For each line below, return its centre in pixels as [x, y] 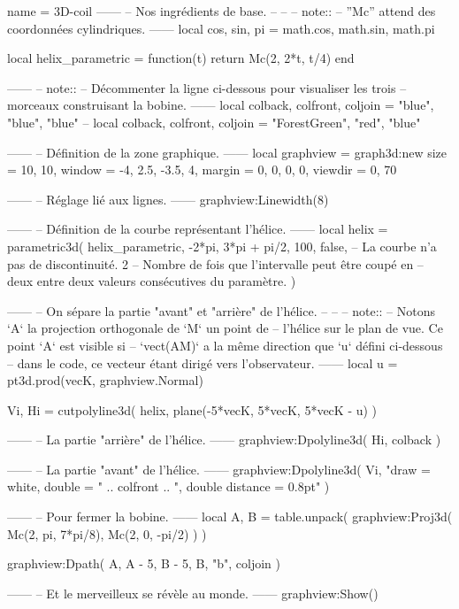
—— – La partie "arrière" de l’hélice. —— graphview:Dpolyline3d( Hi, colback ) [224, 439]
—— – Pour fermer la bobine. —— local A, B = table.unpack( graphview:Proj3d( [230, 516]
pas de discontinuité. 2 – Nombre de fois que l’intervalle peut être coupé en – [215, 263]
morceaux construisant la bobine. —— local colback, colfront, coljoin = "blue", [221, 105]
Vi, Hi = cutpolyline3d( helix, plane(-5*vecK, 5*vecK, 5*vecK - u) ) [192, 409]
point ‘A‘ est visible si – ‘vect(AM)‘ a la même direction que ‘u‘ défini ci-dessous [225, 345]
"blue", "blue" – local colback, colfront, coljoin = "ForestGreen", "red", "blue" [214, 122]
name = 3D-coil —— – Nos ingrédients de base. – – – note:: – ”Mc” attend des [222, 11]
